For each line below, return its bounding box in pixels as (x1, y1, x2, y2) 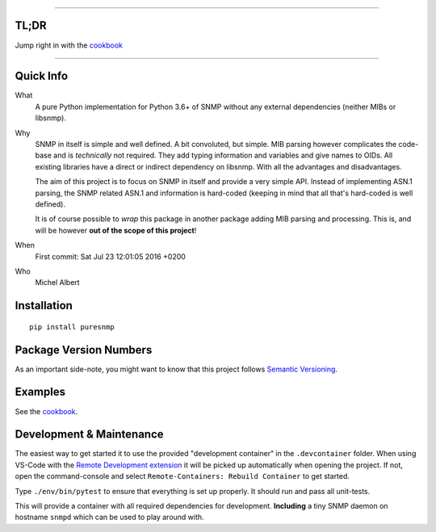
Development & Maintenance (15, 428, 165, 442)
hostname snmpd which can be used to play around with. (15, 513, 205, 522)
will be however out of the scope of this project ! (35, 225, 197, 235)
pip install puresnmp (29, 322, 115, 331)
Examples (15, 385, 66, 399)
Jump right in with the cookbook (15, 40, 123, 50)
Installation (15, 299, 73, 312)
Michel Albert (35, 278, 80, 287)
